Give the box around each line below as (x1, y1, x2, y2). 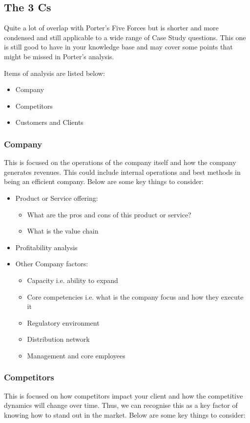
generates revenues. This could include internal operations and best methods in (4, 166, 241, 177)
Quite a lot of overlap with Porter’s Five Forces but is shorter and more (4, 23, 219, 33)
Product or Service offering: (15, 192, 98, 203)
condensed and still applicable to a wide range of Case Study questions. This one (4, 32, 246, 42)
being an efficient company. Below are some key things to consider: (4, 176, 204, 187)
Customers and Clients (15, 117, 83, 127)
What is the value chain (27, 226, 99, 236)
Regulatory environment (27, 317, 100, 328)
